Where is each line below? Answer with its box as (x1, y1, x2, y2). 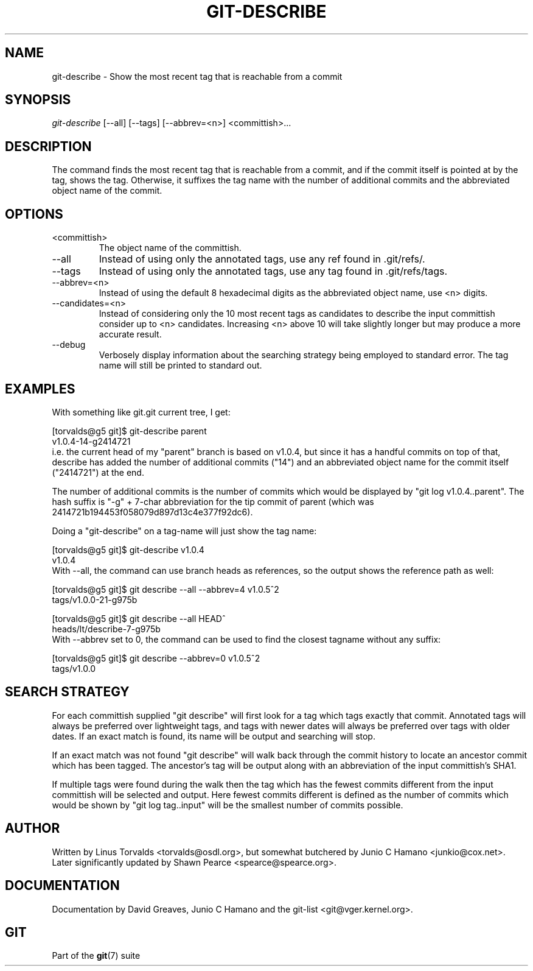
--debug (52, 339, 86, 350)
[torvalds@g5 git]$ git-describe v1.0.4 (52, 544, 204, 555)
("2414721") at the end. (52, 467, 144, 478)
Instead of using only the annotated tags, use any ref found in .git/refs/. (99, 253, 425, 266)
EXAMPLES (5, 381, 75, 397)
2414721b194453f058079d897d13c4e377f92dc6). (52, 506, 253, 517)
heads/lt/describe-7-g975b (52, 623, 161, 634)
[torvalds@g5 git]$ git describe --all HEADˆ (52, 613, 226, 624)
